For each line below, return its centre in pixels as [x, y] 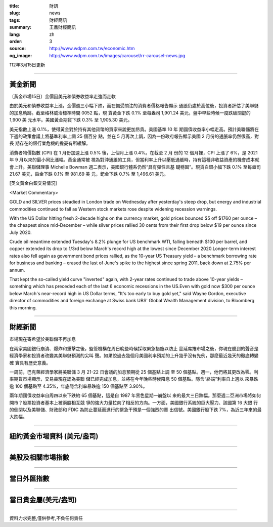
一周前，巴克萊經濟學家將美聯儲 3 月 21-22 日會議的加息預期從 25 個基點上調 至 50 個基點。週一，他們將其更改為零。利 [134, 372]
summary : [20, 27]
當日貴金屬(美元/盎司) [43, 500]
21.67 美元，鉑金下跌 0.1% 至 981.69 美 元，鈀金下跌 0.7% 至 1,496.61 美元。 [89, 174]
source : [18, 49]
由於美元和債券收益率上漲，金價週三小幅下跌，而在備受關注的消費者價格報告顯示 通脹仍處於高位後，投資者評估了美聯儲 [134, 106]
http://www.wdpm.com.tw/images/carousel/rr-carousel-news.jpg [117, 55]
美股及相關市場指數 [39, 457]
